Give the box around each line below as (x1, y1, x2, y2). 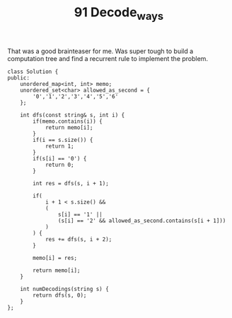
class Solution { (7, 68, 59, 75)
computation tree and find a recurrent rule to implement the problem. (7, 54, 209, 62)
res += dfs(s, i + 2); (45, 236, 112, 243)
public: (7, 74, 30, 82)
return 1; (45, 143, 74, 150)
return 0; (45, 161, 74, 168)
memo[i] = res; (33, 254, 78, 261)
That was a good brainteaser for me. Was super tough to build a (7, 47, 194, 55)
